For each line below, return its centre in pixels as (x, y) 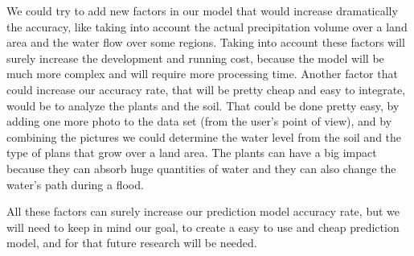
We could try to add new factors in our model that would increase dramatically (202, 10)
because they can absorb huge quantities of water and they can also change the (201, 168)
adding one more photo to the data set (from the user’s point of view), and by (199, 121)
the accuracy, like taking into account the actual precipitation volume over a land (207, 26)
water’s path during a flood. (75, 184)
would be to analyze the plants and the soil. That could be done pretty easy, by (203, 105)
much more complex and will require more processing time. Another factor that (202, 74)
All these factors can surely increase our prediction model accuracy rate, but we (203, 211)
